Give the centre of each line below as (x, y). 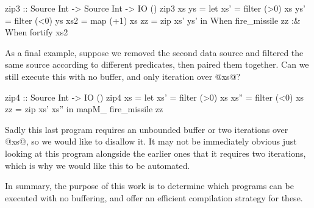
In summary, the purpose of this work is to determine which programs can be (149, 186)
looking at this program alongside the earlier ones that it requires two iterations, (155, 153)
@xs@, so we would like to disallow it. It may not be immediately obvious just (151, 141)
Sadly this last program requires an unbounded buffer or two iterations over (147, 129)
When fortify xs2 (37, 32)
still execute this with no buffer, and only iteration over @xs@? (123, 76)
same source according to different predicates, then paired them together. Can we (157, 64)
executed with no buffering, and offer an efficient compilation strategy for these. (154, 197)
